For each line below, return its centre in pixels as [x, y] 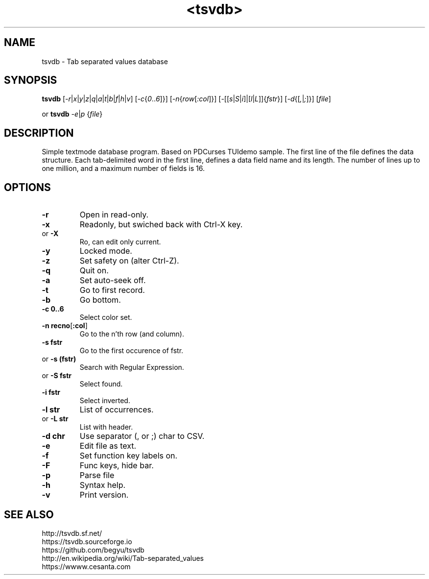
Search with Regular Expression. [132, 367]
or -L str [55, 419]
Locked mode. [106, 251]
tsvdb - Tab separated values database [105, 61]
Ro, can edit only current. [120, 242]
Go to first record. [112, 290]
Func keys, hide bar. [117, 466]
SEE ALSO [29, 514]
